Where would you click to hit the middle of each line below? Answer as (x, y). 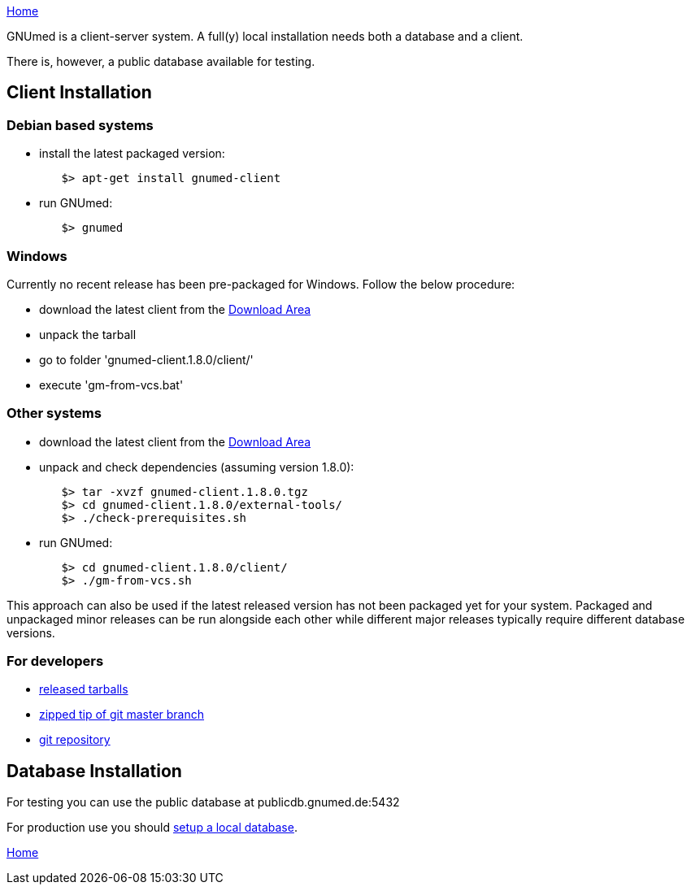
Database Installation (94, 771)
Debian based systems (80, 125)
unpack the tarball (88, 334)
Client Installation (79, 93)
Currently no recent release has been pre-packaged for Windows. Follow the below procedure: (261, 284)
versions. (31, 632)
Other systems (54, 413)
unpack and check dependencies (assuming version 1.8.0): (197, 467)
